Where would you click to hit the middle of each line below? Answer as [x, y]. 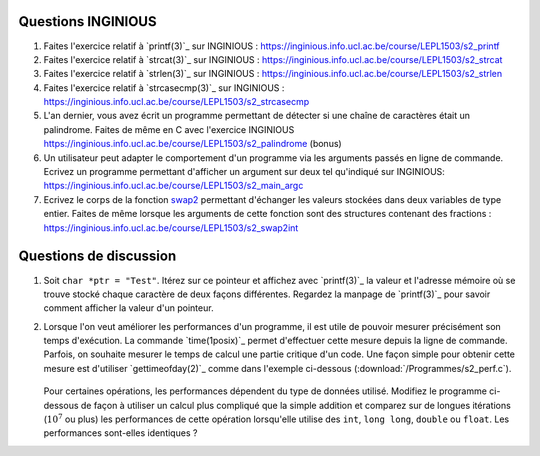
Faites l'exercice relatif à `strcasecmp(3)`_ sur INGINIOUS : [164, 87]
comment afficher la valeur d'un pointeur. [128, 308]
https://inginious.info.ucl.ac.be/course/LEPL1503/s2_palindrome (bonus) [192, 144]
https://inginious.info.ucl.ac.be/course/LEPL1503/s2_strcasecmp [176, 102]
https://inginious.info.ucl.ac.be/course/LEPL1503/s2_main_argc [173, 186]
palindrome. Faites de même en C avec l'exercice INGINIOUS [169, 129]
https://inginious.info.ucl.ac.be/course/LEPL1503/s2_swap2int [171, 227]
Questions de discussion [97, 256]
